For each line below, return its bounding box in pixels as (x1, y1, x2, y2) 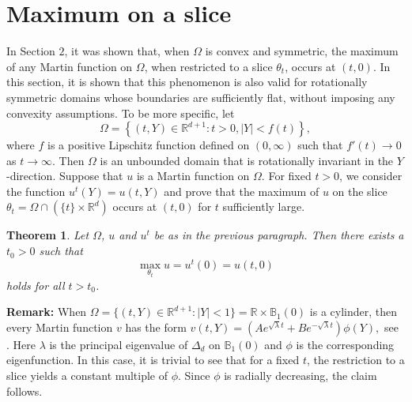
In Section (6, 43, 55, 59)
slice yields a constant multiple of (6, 366, 168, 383)
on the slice (332, 182, 387, 199)
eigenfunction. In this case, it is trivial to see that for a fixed (6, 351, 300, 368)
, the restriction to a (306, 351, 405, 368)
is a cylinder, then (309, 303, 398, 320)
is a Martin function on (136, 167, 250, 184)
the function (6, 182, 66, 199)
